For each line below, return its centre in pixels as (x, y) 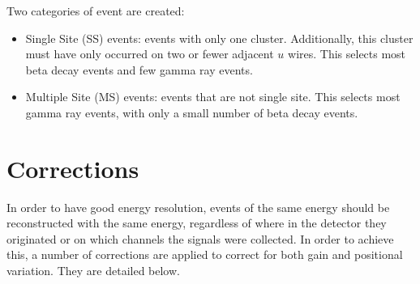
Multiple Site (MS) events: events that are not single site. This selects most (213, 97)
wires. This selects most (347, 54)
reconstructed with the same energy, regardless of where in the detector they (197, 223)
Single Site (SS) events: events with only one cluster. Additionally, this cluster (219, 38)
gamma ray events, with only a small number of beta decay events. (192, 112)
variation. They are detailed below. (93, 271)
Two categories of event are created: (96, 11)
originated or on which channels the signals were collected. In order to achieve (200, 238)
